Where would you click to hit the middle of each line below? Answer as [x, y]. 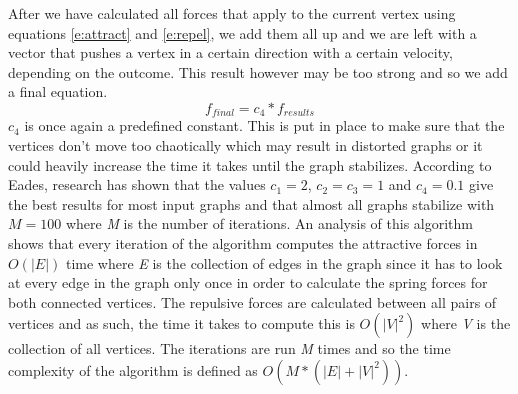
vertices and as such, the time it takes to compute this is [181, 323]
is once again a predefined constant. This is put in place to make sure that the [264, 125]
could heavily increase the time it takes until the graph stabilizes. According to [250, 164]
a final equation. [58, 91]
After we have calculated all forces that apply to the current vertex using [232, 13]
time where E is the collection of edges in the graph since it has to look [284, 262]
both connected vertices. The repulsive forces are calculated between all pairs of [252, 301]
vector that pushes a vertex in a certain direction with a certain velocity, [230, 52]
